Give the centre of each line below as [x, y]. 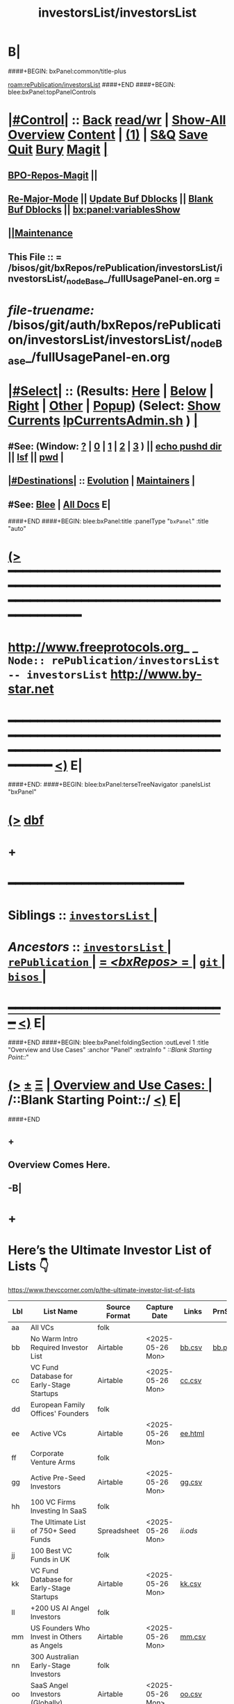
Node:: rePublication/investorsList [114, 661]
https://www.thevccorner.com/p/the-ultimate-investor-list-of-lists [101, 1290]
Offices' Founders [60, 1414]
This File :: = [35, 257]
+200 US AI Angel [60, 1608]
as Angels [47, 1646]
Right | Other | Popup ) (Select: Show [114, 406]
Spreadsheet [118, 1531]
